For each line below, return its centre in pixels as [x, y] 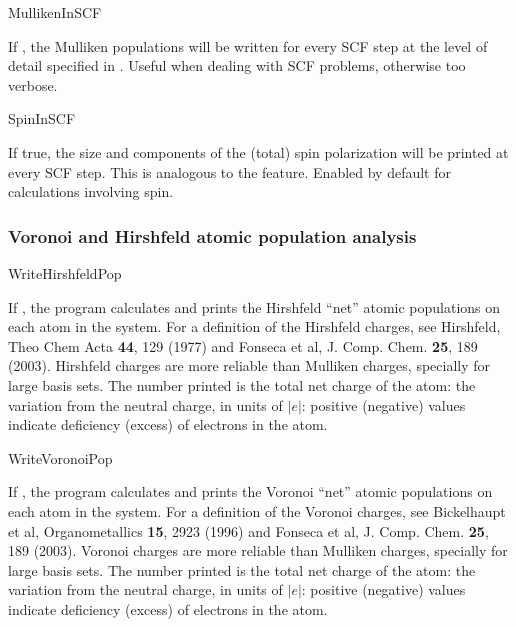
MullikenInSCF [55, 12]
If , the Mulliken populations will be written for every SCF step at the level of [248, 45]
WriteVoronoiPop [60, 457]
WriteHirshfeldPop [65, 272]
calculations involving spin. [91, 191]
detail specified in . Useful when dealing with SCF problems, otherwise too [237, 65]
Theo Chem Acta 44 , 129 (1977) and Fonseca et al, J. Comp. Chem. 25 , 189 [243, 345]
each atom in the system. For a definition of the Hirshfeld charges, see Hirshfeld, [254, 326]
